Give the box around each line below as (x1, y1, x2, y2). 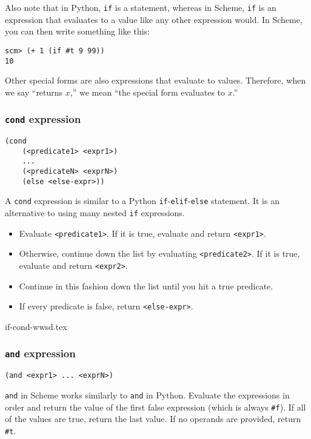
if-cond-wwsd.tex (5, 320, 67, 332)
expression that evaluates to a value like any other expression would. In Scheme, (5, 13, 303, 25)
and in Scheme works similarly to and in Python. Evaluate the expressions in (5, 388, 290, 401)
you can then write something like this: (5, 25, 150, 38)
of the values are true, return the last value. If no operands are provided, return (5, 412, 301, 425)
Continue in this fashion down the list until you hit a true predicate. (19, 279, 273, 292)
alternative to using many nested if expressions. (5, 206, 185, 219)
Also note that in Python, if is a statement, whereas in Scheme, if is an (5, 1, 276, 13)
